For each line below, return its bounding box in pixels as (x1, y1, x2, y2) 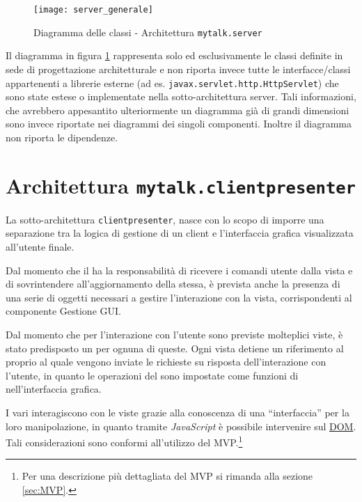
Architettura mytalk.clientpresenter (6, 171, 356, 199)
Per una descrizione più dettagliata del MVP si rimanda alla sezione (22, 469, 313, 483)
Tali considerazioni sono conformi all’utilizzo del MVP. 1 (6, 433, 243, 449)
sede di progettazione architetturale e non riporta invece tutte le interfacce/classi (6, 61, 351, 76)
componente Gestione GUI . (6, 304, 121, 318)
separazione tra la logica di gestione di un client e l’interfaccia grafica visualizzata (6, 226, 354, 240)
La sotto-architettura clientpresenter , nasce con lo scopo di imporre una (6, 212, 324, 226)
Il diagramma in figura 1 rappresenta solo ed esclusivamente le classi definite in (6, 48, 343, 63)
